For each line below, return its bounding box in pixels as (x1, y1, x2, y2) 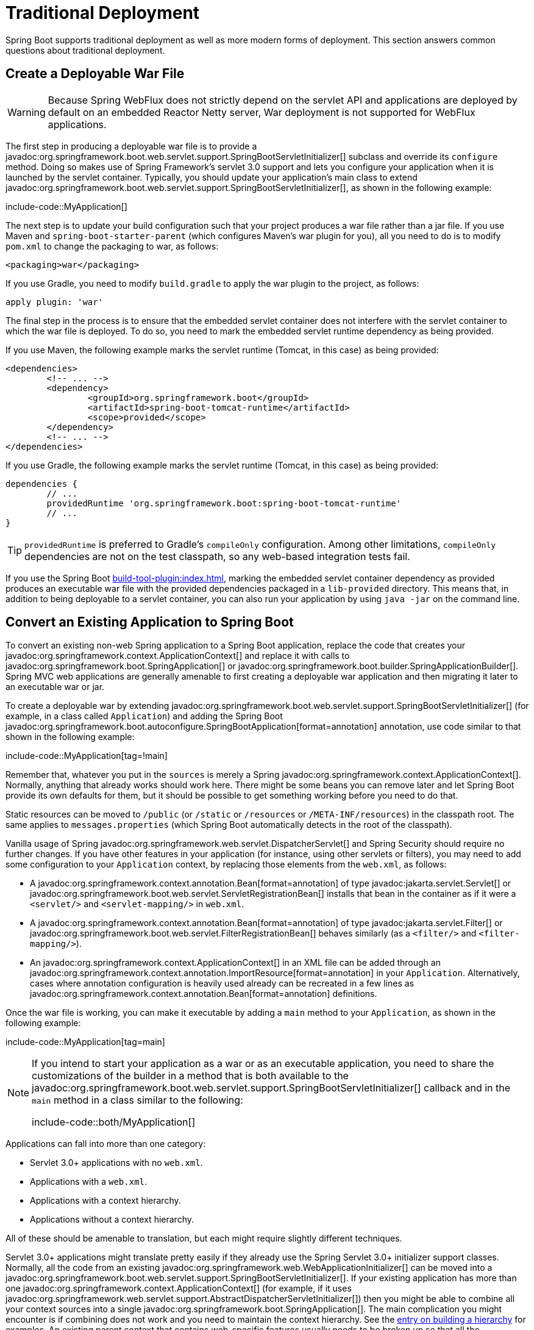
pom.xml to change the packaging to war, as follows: (5, 240, 219, 251)
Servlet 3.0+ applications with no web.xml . (30, 1157, 203, 1168)
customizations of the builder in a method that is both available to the (32, 1069, 349, 1082)
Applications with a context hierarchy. (30, 1195, 181, 1206)
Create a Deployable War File (5, 66, 185, 82)
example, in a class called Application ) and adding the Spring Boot (5, 711, 283, 722)
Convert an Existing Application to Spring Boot (5, 614, 294, 630)
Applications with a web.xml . (30, 1176, 148, 1187)
